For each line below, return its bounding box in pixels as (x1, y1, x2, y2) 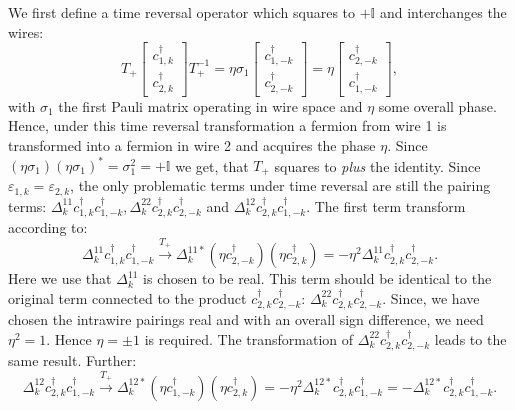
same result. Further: (8, 350, 137, 371)
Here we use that (8, 268, 112, 289)
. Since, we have (382, 287, 480, 308)
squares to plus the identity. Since (274, 155, 481, 175)
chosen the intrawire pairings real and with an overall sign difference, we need (8, 309, 484, 330)
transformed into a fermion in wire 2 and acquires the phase (8, 134, 376, 155)
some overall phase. (378, 95, 497, 116)
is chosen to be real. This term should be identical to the (143, 268, 492, 289)
